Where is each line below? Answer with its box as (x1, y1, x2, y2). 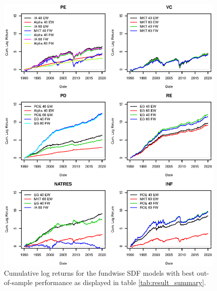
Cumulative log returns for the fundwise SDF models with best (4, 267, 195, 278)
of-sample (4, 277, 33, 288)
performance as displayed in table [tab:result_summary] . (35, 277, 206, 288)
